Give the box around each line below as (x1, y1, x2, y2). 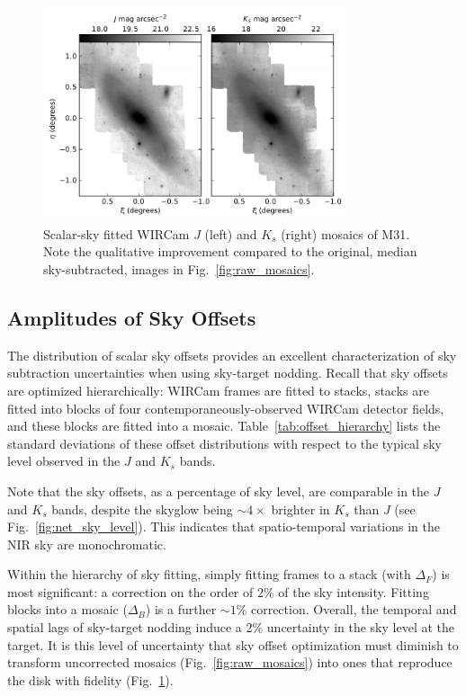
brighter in (271, 499, 330, 518)
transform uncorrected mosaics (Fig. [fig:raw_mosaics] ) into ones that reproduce (7, 653, 453, 672)
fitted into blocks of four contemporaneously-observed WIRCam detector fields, (7, 398, 444, 417)
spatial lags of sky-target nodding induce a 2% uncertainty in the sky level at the (7, 618, 454, 637)
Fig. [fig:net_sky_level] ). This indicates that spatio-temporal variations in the (7, 517, 440, 536)
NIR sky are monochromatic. (7, 534, 166, 553)
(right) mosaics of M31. (281, 224, 410, 243)
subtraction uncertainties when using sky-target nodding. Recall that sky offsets (7, 363, 448, 382)
